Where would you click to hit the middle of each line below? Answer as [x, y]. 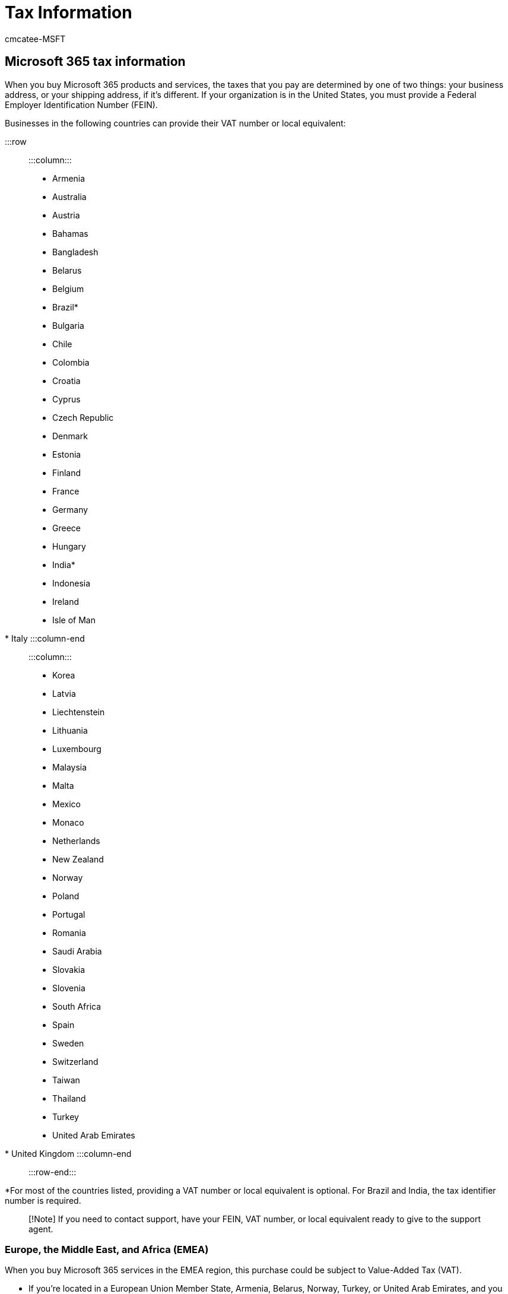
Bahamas [70, 233]
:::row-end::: [53, 1172]
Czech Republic [83, 417]
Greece [66, 528]
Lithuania [70, 730]
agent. [41, 1229]
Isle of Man [74, 620]
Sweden [68, 1043]
